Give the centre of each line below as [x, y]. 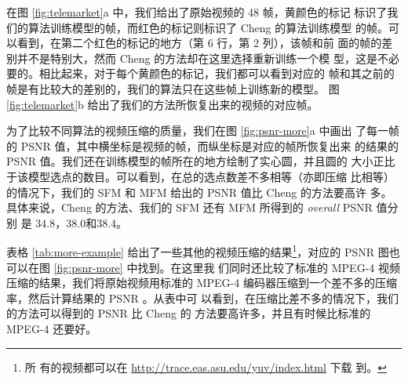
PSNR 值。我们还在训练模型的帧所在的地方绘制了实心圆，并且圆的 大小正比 [201, 161]
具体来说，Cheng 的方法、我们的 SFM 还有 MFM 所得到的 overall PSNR [189, 207]
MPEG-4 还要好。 [52, 328]
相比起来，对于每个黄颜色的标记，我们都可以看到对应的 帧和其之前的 [217, 73]
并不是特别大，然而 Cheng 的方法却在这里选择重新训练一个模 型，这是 [197, 58]
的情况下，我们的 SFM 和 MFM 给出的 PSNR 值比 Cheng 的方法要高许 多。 [199, 192]
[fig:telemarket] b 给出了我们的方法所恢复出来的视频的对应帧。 [162, 104]
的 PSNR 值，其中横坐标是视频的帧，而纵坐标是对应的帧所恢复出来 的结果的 [203, 145]
